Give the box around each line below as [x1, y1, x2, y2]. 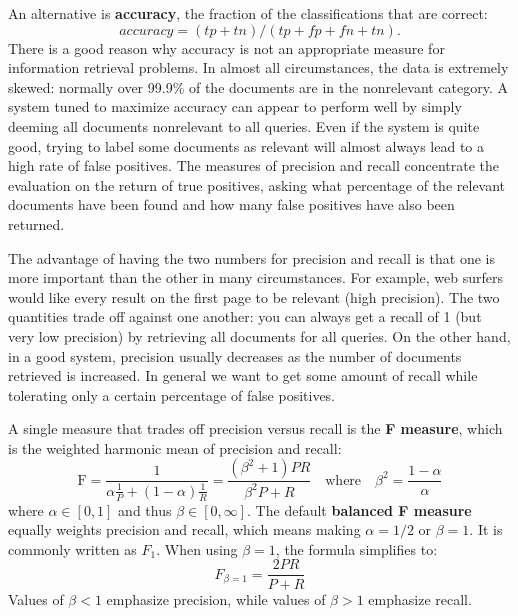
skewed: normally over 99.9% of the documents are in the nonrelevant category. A [8, 76, 509, 97]
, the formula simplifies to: [275, 538, 438, 559]
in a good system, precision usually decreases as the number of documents [8, 345, 462, 366]
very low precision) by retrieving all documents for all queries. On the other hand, [8, 325, 511, 346]
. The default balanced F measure [247, 499, 472, 520]
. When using [156, 538, 238, 559]
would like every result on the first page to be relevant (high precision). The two [8, 286, 500, 307]
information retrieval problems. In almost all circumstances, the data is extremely [8, 57, 509, 78]
